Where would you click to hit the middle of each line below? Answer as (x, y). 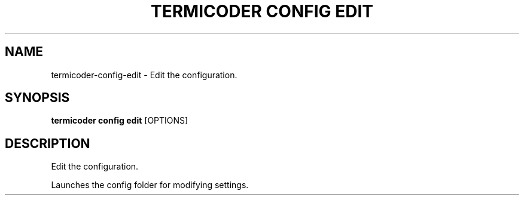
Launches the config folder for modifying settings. (150, 185)
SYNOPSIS (37, 98)
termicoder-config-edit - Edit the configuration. (144, 75)
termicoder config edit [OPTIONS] (120, 121)
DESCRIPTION (48, 143)
